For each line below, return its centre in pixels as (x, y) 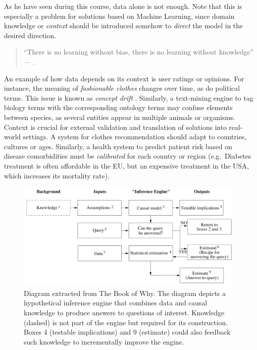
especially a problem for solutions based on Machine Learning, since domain (119, 16)
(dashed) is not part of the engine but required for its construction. (126, 322)
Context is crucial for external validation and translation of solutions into (115, 127)
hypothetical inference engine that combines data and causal (116, 303)
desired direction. (30, 35)
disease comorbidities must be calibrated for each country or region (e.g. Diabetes (128, 156)
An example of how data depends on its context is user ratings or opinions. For (124, 78)
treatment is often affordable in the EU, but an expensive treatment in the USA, (127, 165)
